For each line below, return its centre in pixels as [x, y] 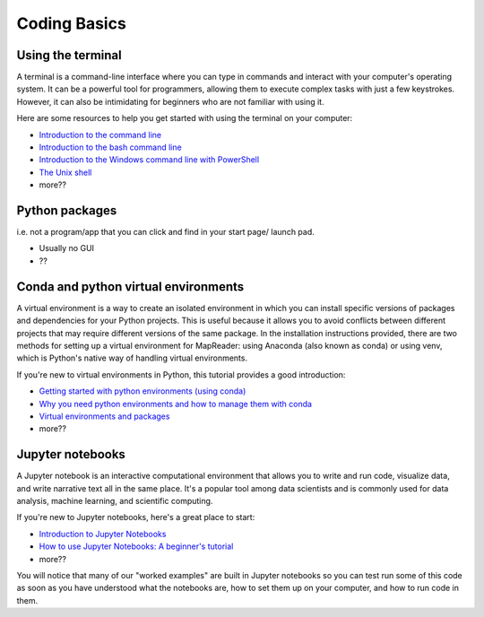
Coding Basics [72, 23]
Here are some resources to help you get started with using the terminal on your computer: [185, 118]
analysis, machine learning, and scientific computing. [115, 500]
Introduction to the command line [100, 135]
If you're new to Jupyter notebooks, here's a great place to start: [136, 517]
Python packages [67, 210]
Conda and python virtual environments [130, 287]
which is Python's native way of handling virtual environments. [132, 358]
